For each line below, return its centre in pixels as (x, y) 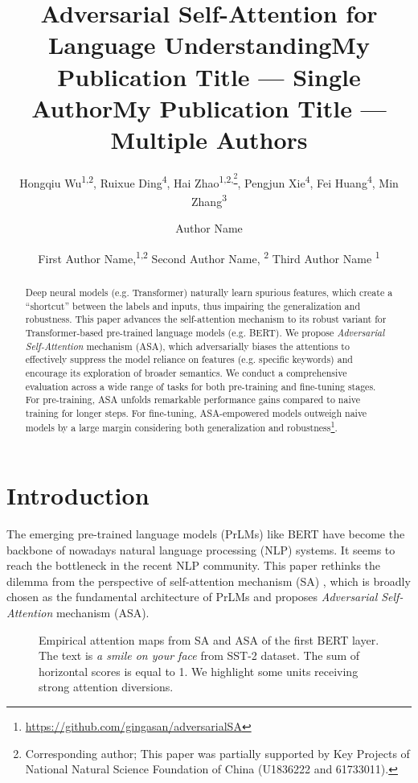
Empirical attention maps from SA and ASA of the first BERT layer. (209, 639)
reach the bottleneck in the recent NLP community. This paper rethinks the (194, 565)
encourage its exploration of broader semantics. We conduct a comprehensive (186, 372)
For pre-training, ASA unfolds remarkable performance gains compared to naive (193, 400)
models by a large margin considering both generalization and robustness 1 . (181, 427)
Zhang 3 (209, 200)
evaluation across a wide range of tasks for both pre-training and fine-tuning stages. (201, 386)
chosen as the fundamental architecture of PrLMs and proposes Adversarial (192, 597)
